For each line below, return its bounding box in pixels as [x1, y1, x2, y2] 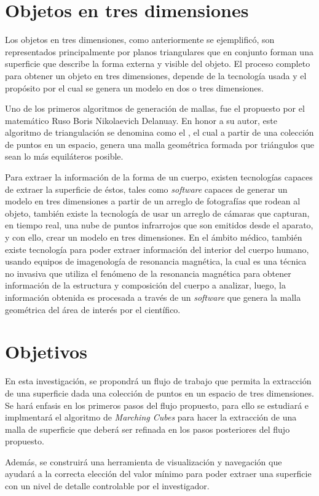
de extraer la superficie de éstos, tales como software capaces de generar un [5, 182, 288, 195]
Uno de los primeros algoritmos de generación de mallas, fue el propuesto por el [5, 102, 305, 115]
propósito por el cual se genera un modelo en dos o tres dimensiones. [5, 81, 264, 94]
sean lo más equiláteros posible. [5, 150, 124, 163]
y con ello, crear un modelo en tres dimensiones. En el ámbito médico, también [5, 231, 302, 244]
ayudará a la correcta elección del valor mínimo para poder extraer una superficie [5, 467, 312, 480]
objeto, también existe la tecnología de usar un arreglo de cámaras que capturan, [5, 206, 310, 219]
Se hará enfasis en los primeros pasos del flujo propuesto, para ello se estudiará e [5, 398, 309, 411]
